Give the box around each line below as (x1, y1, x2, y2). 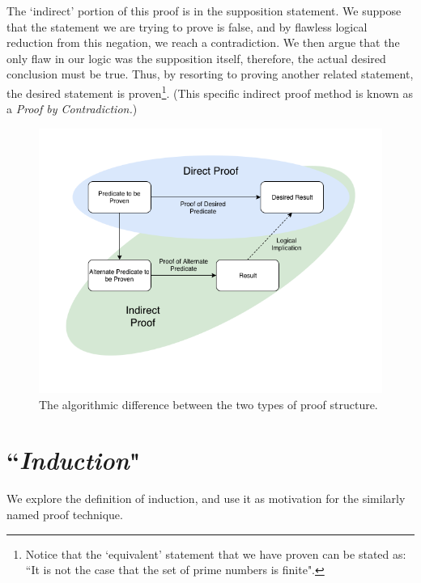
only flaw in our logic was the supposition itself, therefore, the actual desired (6, 49, 386, 66)
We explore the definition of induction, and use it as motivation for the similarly (6, 490, 406, 507)
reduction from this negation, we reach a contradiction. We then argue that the (6, 34, 400, 51)
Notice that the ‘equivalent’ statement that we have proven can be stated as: (25, 545, 406, 562)
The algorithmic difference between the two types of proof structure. (39, 395, 378, 412)
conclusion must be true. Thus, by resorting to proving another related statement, (6, 65, 414, 82)
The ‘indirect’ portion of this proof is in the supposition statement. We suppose (6, 2, 402, 19)
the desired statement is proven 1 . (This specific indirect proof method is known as (6, 82, 413, 101)
